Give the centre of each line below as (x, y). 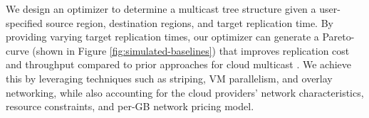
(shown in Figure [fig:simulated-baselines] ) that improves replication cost (191, 50)
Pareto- (338, 37)
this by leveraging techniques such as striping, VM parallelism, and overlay (169, 78)
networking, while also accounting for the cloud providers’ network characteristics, (185, 92)
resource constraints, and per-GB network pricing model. (130, 106)
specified (24, 22)
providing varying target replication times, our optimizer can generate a (162, 37)
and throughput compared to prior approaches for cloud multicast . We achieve (178, 64)
